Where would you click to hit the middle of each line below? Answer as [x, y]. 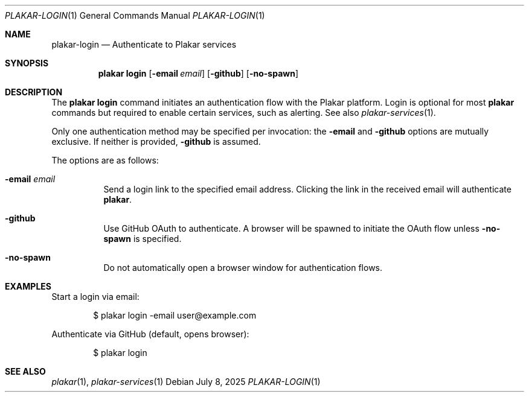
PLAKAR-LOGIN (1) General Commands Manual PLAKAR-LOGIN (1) [135, 15]
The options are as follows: [105, 160]
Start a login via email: [95, 297]
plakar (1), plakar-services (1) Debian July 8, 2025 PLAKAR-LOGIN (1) [186, 382]
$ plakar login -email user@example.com [175, 315]
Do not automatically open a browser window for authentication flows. [243, 268]
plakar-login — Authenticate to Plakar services [144, 44]
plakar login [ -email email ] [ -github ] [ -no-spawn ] [198, 73]
